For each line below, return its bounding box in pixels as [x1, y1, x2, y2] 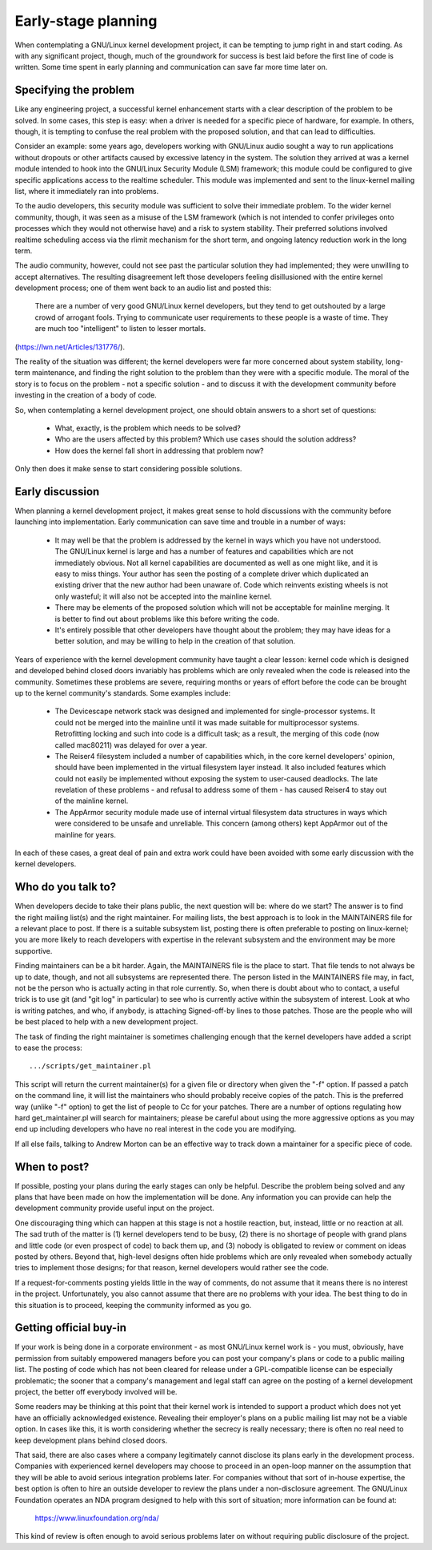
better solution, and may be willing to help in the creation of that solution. [54, 636, 296, 646]
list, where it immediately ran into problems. [14, 186, 159, 196]
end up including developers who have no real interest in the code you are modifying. [14, 1124, 297, 1134]
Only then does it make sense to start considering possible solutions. [14, 464, 242, 474]
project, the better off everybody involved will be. [14, 1387, 178, 1397]
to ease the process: [14, 1043, 83, 1052]
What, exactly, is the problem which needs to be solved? [54, 423, 242, 433]
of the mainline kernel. [54, 796, 129, 805]
